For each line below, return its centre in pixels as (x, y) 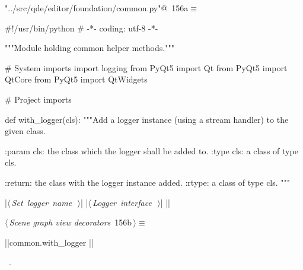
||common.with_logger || (49, 242)
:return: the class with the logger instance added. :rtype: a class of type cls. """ (148, 182)
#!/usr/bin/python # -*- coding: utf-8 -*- (82, 28)
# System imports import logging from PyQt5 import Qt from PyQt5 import (146, 67)
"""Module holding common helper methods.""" (90, 48)
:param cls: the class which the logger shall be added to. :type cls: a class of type (151, 150)
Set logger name (42, 202)
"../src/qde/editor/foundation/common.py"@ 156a (97, 8)
